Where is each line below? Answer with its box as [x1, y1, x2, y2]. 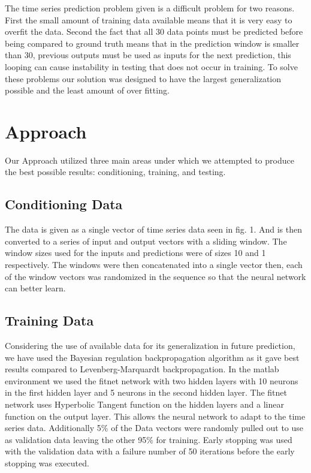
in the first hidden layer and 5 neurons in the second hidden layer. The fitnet [5, 386, 287, 399]
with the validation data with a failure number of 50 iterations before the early [5, 445, 295, 457]
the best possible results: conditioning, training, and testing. [5, 165, 226, 178]
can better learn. [5, 282, 66, 294]
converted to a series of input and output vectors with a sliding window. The [5, 234, 287, 247]
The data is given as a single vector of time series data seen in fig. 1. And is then [5, 223, 302, 236]
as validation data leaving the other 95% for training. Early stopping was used [5, 433, 292, 445]
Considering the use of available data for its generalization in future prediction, [5, 339, 295, 352]
